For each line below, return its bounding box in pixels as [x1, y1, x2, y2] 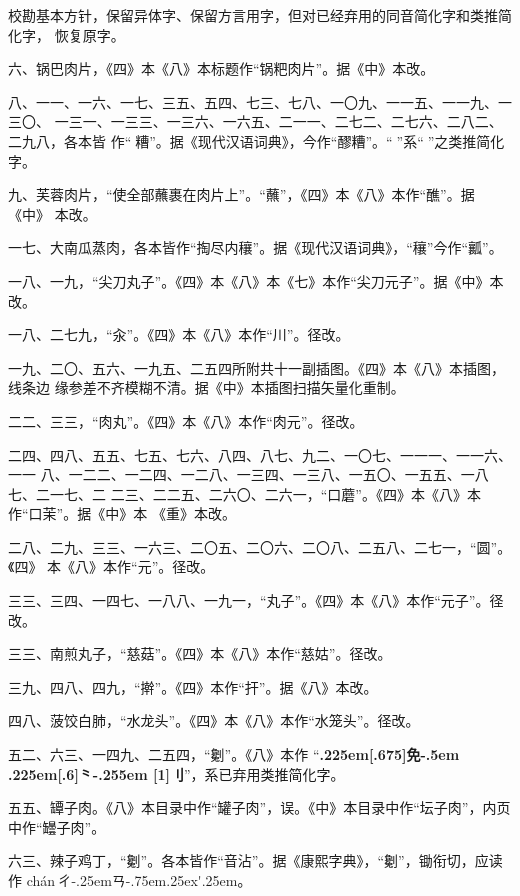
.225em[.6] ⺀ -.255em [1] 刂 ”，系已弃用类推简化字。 [8, 763, 345, 784]
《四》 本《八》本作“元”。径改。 [8, 556, 215, 577]
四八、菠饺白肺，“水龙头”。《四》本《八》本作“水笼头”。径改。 [8, 710, 420, 731]
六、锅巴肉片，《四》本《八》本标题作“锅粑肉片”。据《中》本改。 [8, 58, 435, 79]
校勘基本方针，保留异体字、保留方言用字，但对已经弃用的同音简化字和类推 [8, 5, 498, 25]
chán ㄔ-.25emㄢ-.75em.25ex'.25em [26, 870, 238, 890]
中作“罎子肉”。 [8, 816, 106, 837]
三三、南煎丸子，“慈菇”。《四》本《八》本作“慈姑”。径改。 [8, 643, 392, 664]
